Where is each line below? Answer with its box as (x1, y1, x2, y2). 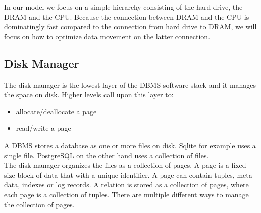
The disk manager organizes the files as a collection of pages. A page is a (4, 160, 229, 170)
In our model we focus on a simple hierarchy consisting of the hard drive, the (4, 2, 243, 12)
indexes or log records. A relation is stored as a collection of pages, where (22, 179, 249, 190)
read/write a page (16, 123, 71, 133)
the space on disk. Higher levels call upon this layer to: (4, 89, 174, 100)
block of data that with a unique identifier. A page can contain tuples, (17, 169, 235, 180)
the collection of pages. (4, 199, 75, 209)
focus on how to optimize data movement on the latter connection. (4, 31, 211, 41)
